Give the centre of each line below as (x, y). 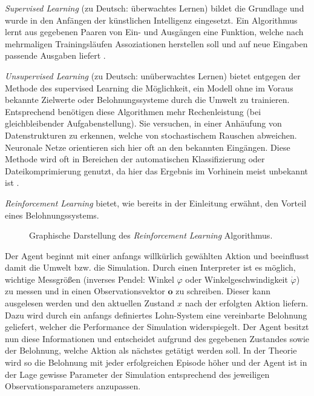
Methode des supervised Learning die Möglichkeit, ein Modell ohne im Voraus (149, 87)
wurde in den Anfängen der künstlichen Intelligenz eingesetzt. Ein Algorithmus (151, 20)
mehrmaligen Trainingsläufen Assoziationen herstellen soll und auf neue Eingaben (156, 43)
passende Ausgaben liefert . (55, 55)
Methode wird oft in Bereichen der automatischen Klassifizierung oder (135, 159)
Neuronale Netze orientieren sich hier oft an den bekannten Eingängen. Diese (148, 147)
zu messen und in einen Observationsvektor (85, 291)
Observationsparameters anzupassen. (73, 386)
